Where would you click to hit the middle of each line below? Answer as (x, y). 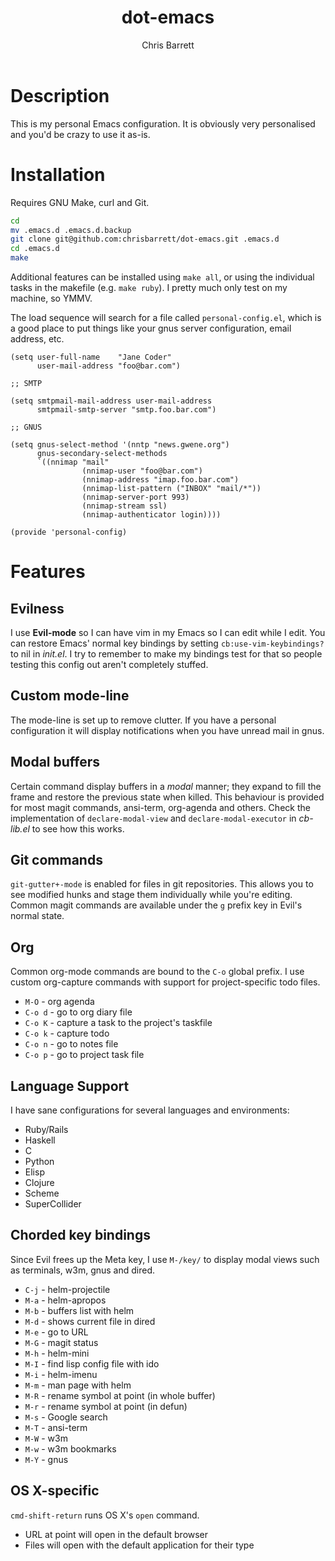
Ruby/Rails (46, 1130)
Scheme (42, 1193)
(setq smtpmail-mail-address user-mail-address (111, 401)
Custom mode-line (70, 696)
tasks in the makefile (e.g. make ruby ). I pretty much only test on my (149, 287)
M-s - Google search (66, 1417)
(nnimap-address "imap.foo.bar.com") (160, 480)
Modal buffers (55, 762)
